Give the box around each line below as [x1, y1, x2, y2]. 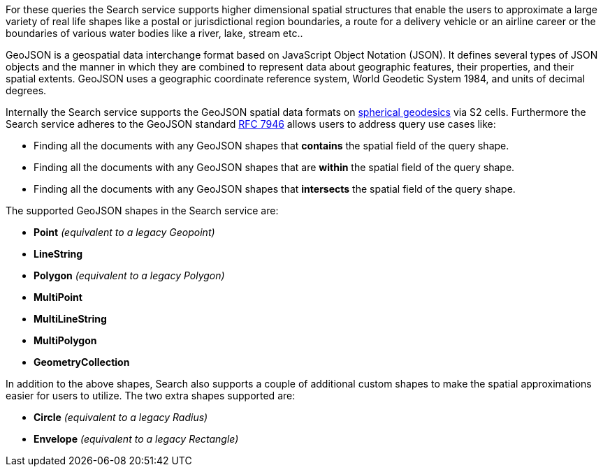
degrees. [6, 84, 47, 96]
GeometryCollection [34, 356, 130, 368]
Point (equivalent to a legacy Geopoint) [34, 226, 215, 238]
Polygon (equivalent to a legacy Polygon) [34, 270, 225, 281]
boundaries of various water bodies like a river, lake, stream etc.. [6, 27, 303, 39]
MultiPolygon [34, 334, 97, 346]
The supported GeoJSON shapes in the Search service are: [6, 205, 279, 216]
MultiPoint [34, 291, 82, 303]
